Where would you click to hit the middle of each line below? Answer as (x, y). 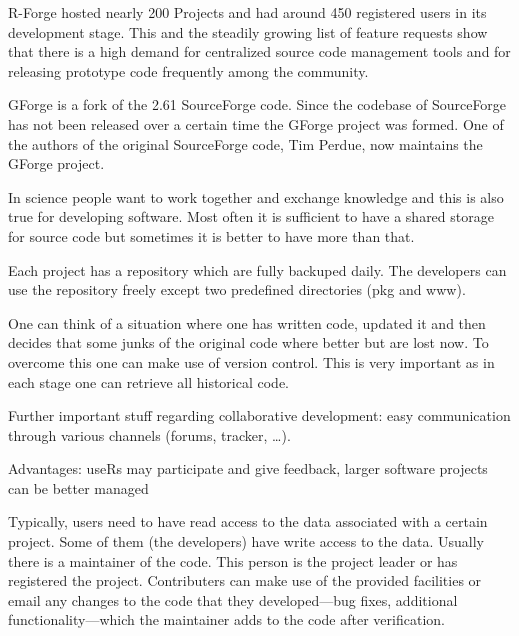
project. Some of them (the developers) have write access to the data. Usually (246, 541)
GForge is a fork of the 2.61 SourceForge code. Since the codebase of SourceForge (257, 104)
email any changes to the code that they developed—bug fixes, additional (233, 599)
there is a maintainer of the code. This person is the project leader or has (233, 560)
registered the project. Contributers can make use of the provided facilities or (245, 580)
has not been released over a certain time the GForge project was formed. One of (256, 123)
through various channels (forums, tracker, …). (149, 434)
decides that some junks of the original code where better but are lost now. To (248, 342)
